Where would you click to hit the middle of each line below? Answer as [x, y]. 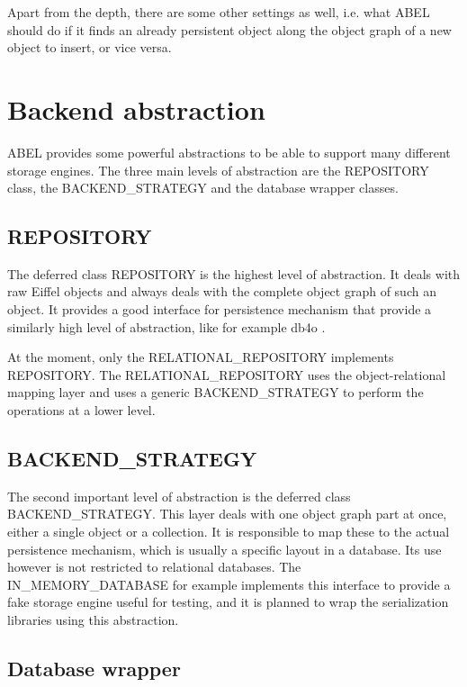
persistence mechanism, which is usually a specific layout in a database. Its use [225, 549]
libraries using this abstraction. [93, 619]
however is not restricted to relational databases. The [154, 567]
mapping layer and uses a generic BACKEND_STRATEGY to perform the [216, 392]
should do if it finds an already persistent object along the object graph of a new [229, 29]
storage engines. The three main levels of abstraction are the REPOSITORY [218, 170]
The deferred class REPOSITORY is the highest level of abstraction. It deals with [234, 273]
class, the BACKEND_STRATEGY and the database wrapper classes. [203, 188]
